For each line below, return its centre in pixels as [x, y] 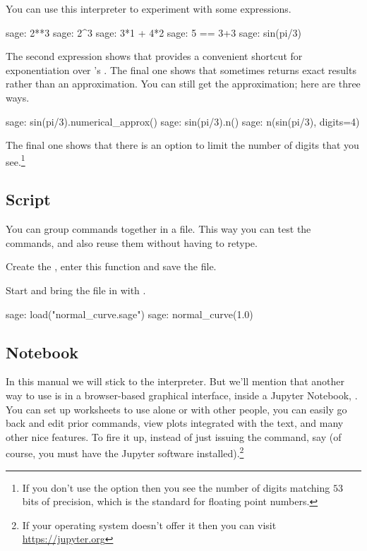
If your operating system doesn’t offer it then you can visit [149, 525]
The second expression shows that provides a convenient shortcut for [154, 56]
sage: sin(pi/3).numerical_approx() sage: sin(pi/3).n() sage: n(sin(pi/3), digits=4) [183, 121]
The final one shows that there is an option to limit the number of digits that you [182, 145]
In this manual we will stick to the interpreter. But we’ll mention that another [175, 381]
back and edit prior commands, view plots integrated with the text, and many [175, 423]
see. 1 [16, 160]
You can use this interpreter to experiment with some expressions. [149, 8]
